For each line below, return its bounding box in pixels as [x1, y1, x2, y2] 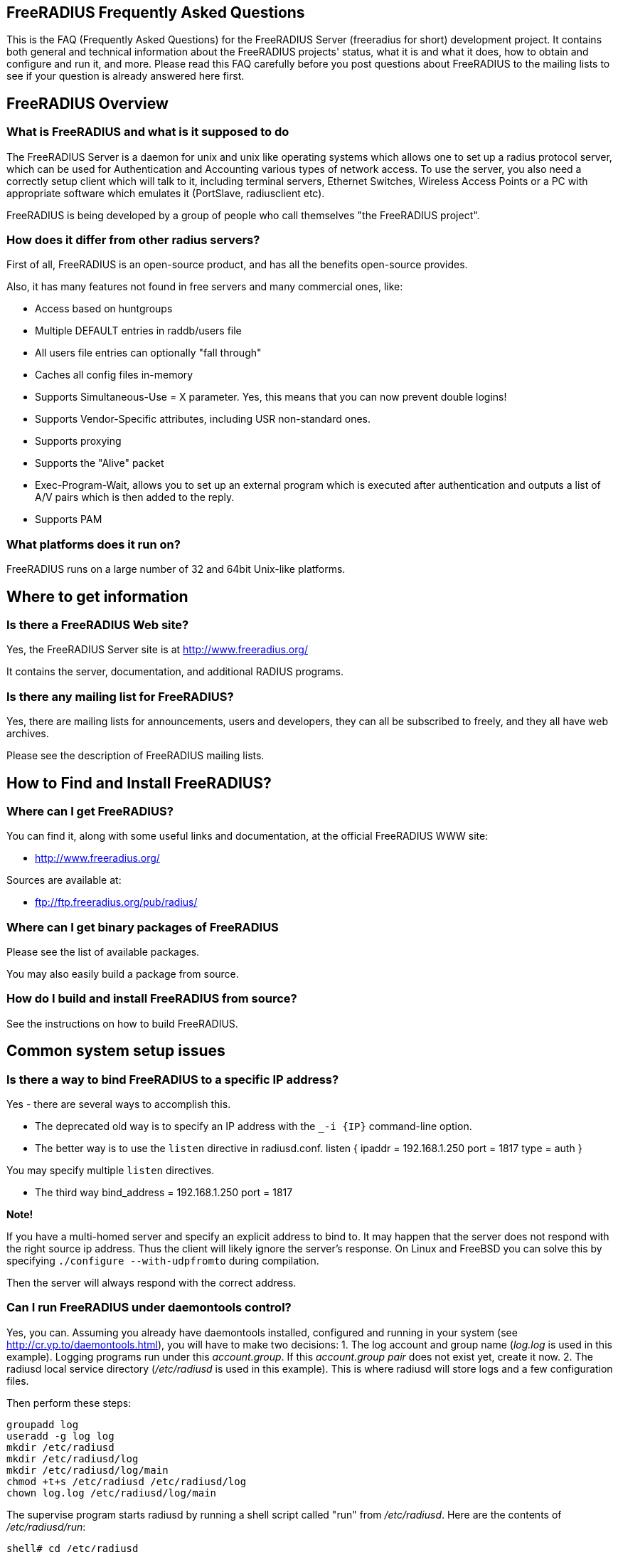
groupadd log [6, 1418, 79, 1430]
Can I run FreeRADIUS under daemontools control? [6, 1300, 292, 1315]
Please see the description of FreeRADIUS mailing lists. [6, 749, 265, 762]
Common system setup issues [6, 1042, 225, 1060]
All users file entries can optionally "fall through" [35, 347, 262, 359]
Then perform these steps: [6, 1396, 132, 1409]
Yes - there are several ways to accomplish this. [6, 1098, 231, 1111]
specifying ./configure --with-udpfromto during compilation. [6, 1255, 319, 1267]
